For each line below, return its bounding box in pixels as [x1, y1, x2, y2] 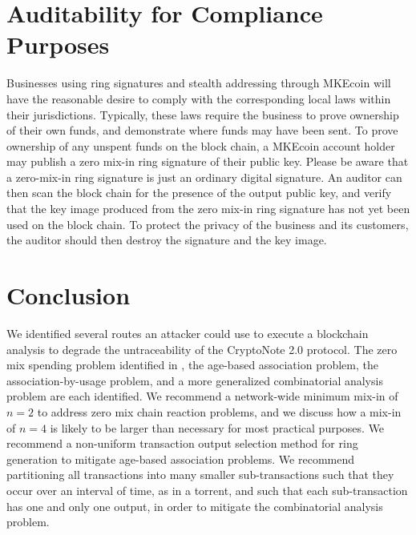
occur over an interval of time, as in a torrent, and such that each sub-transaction [6, 481, 408, 498]
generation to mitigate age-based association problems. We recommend [6, 450, 354, 467]
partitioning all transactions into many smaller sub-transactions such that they [6, 466, 394, 483]
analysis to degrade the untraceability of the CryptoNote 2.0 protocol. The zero [6, 340, 398, 357]
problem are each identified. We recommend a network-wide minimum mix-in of [6, 388, 398, 404]
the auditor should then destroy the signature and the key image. [6, 231, 327, 248]
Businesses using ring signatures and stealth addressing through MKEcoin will [6, 74, 391, 91]
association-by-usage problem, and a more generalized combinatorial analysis [6, 372, 383, 388]
